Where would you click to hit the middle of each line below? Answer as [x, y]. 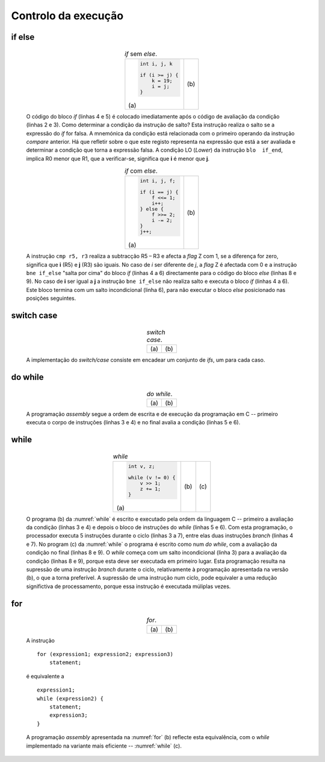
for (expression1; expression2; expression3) [105, 654]
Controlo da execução [67, 16]
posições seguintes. [51, 299]
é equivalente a [45, 676]
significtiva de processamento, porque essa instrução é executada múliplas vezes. [128, 586]
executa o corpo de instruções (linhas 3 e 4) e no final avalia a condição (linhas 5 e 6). [133, 423]
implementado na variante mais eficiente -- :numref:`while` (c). [104, 746]
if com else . [141, 171]
